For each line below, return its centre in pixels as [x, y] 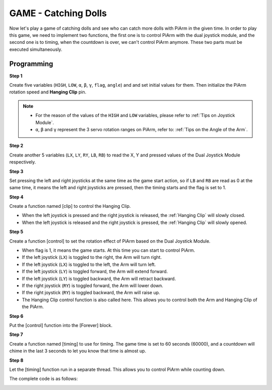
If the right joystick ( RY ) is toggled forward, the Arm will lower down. [93, 286]
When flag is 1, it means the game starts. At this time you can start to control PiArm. [109, 250]
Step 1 [16, 76]
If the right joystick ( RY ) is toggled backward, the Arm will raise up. [91, 293]
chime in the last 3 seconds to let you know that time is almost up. [78, 351]
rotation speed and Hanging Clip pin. [48, 92]
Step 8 [16, 360]
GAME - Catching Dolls [58, 13]
